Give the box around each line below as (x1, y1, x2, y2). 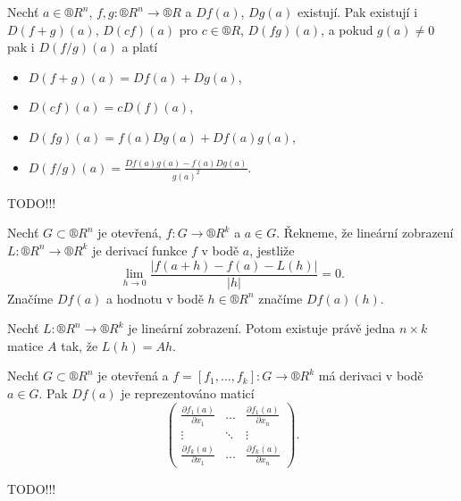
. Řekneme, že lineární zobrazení (276, 223, 454, 242)
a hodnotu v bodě (106, 288, 204, 307)
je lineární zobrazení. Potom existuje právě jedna (128, 319, 396, 338)
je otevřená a (97, 366, 169, 385)
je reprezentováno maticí (121, 383, 255, 402)
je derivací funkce (92, 240, 188, 259)
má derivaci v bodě (318, 366, 423, 385)
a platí (122, 38, 158, 56)
